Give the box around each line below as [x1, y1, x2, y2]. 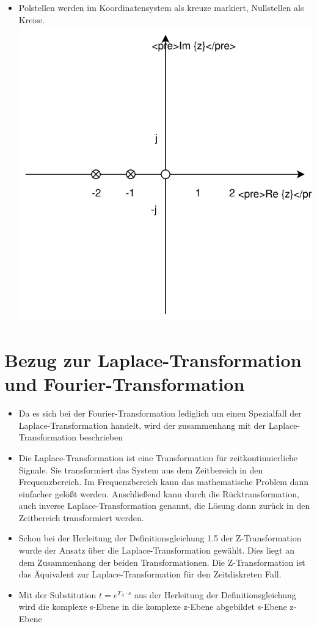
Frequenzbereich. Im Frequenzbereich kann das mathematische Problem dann [18, 475, 309, 488]
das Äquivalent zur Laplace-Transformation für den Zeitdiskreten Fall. [18, 568, 282, 581]
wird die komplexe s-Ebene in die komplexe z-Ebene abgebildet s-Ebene [18, 600, 287, 613]
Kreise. [18, 13, 45, 26]
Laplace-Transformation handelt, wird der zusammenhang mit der [18, 418, 266, 431]
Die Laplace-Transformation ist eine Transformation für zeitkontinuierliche [18, 451, 298, 464]
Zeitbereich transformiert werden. [18, 511, 144, 524]
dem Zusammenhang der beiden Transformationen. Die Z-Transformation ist [18, 555, 305, 568]
